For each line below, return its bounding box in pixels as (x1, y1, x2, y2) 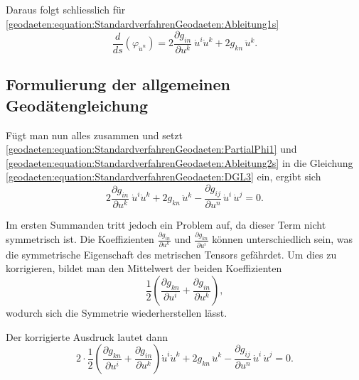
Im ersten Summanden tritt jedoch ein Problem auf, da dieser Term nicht (6, 217, 326, 232)
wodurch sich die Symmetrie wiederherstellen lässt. (6, 305, 227, 320)
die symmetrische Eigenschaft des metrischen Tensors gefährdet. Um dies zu (6, 246, 337, 261)
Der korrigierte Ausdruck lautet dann (6, 329, 168, 344)
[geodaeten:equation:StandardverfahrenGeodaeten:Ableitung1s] (6, 16, 279, 31)
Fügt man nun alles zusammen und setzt (6, 127, 183, 142)
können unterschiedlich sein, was (212, 232, 353, 246)
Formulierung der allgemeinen (6, 73, 231, 95)
